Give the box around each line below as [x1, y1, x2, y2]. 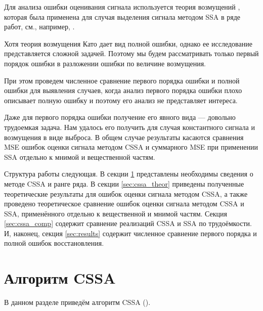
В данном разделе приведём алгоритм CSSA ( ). [4, 297, 151, 307]
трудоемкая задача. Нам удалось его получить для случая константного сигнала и [4, 121, 255, 132]
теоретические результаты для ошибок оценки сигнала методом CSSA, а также [4, 188, 248, 199]
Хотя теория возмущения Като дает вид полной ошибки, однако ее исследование [4, 38, 252, 49]
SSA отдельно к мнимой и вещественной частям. [4, 151, 155, 162]
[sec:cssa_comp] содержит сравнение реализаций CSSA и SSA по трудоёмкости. [4, 218, 252, 229]
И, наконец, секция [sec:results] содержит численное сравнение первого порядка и [4, 228, 257, 238]
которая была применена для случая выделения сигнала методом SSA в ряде [4, 11, 240, 22]
